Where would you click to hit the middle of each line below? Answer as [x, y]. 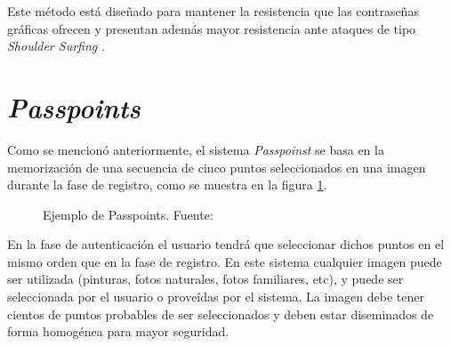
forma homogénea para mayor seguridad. [118, 331]
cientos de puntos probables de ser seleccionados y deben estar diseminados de [221, 314]
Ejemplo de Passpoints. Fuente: [128, 214]
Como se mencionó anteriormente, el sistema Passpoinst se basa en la [196, 149]
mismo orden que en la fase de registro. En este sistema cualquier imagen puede [225, 261]
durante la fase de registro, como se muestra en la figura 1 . [167, 185]
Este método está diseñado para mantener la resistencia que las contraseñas [213, 11]
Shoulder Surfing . [56, 46]
